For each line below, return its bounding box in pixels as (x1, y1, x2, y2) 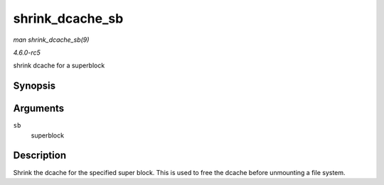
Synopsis (13, 80, 56, 92)
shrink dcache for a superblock (13, 61, 105, 70)
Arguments (13, 103, 65, 115)
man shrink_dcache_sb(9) (13, 35, 90, 44)
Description (13, 150, 67, 162)
